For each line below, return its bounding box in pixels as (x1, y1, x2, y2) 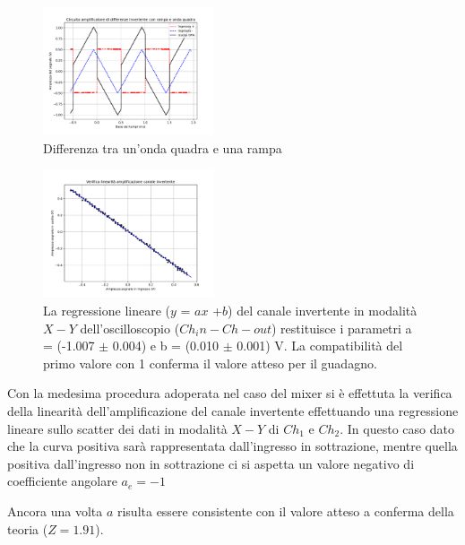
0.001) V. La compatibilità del (237, 336, 403, 355)
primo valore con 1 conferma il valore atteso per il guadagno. (43, 353, 377, 372)
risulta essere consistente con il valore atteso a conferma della (116, 501, 454, 520)
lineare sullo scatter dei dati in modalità (7, 419, 228, 437)
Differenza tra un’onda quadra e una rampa (43, 138, 282, 157)
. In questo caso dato (340, 419, 454, 437)
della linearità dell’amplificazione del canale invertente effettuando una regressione (7, 401, 459, 420)
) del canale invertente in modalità (228, 300, 418, 319)
